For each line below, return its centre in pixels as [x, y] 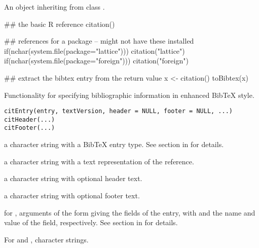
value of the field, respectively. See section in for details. [91, 222]
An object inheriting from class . [54, 7]
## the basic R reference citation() [60, 24]
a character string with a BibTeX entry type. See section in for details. [114, 144]
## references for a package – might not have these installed [99, 41]
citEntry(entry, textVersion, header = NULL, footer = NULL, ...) [119, 111]
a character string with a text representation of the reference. [99, 161]
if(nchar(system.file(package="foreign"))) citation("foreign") [96, 61]
